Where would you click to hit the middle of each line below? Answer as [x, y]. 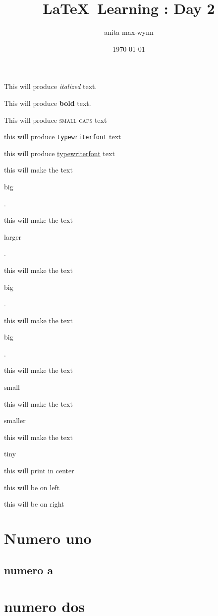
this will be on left [32, 487]
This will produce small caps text [55, 120]
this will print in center [39, 471]
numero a [29, 570]
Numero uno [48, 538]
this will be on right [34, 504]
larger [13, 236]
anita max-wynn [129, 32]
